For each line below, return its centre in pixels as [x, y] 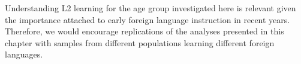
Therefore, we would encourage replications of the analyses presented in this [145, 31]
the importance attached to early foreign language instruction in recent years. [148, 19]
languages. [24, 54]
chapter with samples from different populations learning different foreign [140, 42]
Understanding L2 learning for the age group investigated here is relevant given [150, 8]
